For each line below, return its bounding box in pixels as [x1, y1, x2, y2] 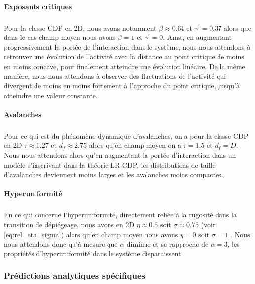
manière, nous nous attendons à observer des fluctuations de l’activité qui [4, 71, 226, 81]
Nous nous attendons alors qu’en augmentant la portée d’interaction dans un [4, 150, 236, 160]
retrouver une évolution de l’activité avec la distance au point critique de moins [4, 51, 244, 62]
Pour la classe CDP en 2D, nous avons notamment [4, 22, 157, 33]
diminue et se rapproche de [126, 239, 209, 249]
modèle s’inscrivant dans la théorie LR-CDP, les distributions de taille [4, 159, 216, 170]
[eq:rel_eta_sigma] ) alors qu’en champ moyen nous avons [4, 229, 178, 239]
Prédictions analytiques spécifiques [4, 269, 145, 282]
